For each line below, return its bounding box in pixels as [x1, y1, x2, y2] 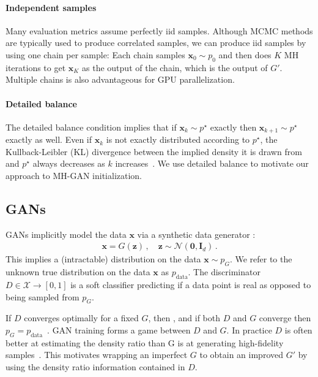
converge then [259, 311, 311, 324]
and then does [218, 48, 272, 61]
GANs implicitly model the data [6, 227, 127, 240]
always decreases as [32, 157, 105, 170]
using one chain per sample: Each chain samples [6, 48, 185, 61]
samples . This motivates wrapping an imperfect [6, 348, 188, 361]
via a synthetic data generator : [137, 227, 256, 240]
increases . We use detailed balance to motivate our [115, 157, 309, 170]
